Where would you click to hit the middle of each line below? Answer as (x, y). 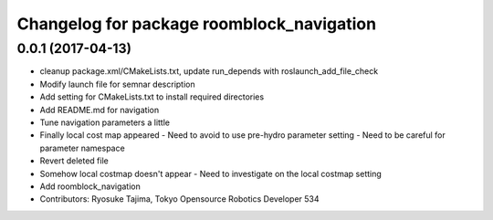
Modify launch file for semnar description (117, 84)
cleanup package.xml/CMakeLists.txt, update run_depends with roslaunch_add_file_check (209, 71)
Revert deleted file (74, 161)
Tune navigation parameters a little (105, 122)
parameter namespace (82, 148)
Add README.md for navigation (100, 110)
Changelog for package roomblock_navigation (197, 24)
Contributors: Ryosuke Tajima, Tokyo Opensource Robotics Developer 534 (179, 199)
